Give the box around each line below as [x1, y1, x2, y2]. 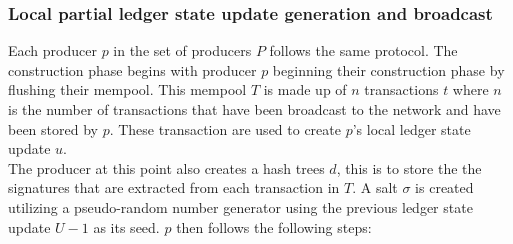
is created [415, 177, 474, 198]
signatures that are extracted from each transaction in [8, 177, 340, 198]
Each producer [8, 40, 97, 61]
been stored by [8, 118, 98, 139]
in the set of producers [113, 40, 252, 61]
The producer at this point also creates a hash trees [8, 157, 325, 178]
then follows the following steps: [176, 216, 372, 237]
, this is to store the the [336, 157, 482, 178]
